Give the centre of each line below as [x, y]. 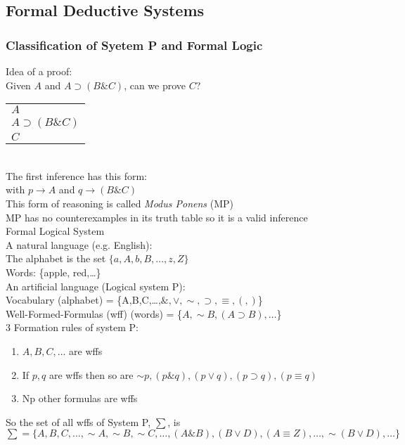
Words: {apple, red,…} [53, 272]
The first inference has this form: [77, 175]
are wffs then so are [91, 374]
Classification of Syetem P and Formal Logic [134, 45]
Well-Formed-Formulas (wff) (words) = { [94, 313]
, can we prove [155, 85]
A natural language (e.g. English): [79, 244]
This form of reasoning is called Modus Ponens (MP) [120, 203]
